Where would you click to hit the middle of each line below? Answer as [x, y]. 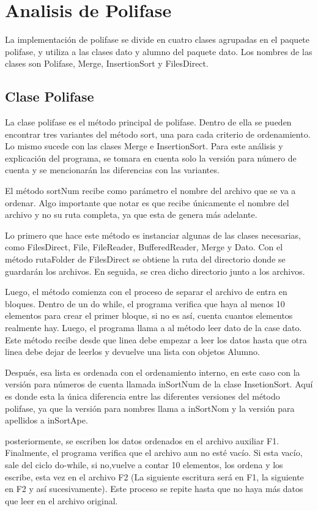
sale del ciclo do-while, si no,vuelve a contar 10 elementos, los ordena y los [144, 464]
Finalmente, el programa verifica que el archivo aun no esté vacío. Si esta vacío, [154, 453]
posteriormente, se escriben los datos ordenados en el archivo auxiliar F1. [142, 440]
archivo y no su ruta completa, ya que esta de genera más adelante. [131, 214]
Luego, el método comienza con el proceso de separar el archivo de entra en [146, 292]
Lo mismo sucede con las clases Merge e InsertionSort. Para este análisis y [144, 146]
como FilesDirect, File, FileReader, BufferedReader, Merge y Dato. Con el [144, 247]
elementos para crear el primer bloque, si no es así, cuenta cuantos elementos [149, 315]
